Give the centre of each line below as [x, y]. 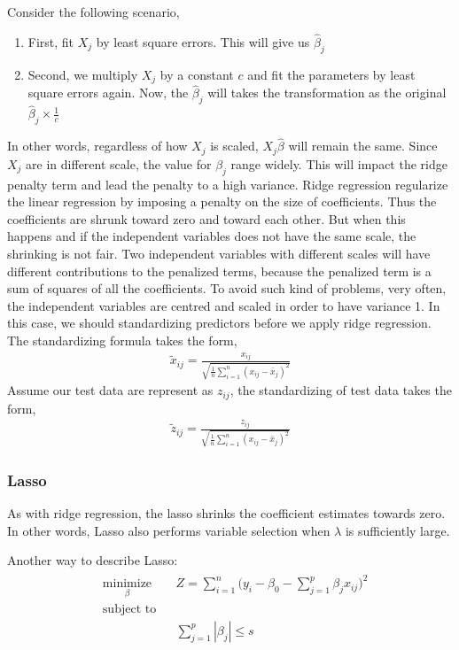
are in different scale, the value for [119, 163]
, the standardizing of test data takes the [341, 390]
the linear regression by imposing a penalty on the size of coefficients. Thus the [222, 201]
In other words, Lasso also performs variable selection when [169, 530]
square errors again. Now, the [108, 93]
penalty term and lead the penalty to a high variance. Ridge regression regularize [228, 184]
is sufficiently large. [397, 530]
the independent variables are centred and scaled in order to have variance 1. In [224, 305]
